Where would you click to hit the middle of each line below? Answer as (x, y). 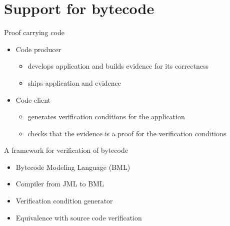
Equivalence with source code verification (79, 217)
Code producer (38, 49)
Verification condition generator (64, 201)
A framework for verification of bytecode (66, 150)
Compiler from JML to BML (60, 184)
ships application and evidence (74, 82)
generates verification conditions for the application (106, 117)
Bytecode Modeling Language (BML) (73, 167)
